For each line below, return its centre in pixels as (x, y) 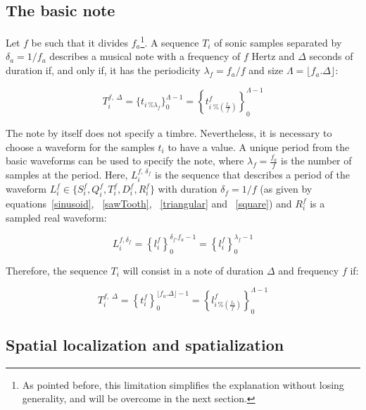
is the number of (316, 161)
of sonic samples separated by (278, 42)
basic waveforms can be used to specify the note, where (125, 161)
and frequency (309, 270)
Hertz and (273, 56)
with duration (188, 189)
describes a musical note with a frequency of (145, 56)
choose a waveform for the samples (80, 146)
